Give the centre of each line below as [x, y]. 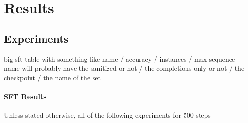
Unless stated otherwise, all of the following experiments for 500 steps [107, 115]
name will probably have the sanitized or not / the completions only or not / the [124, 68]
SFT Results [25, 96]
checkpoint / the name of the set [52, 77]
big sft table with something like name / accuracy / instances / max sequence [120, 58]
